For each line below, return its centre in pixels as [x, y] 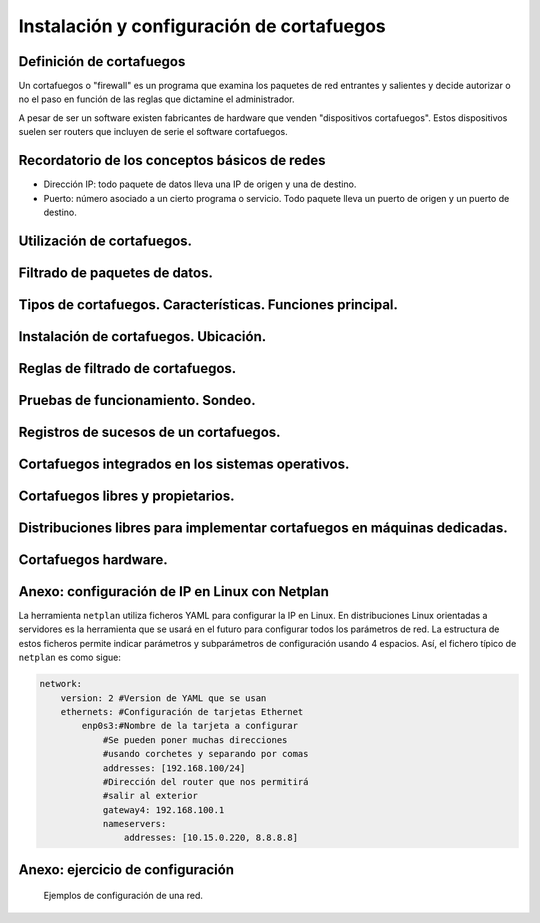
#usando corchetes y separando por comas [205, 754]
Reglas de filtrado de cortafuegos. [127, 368]
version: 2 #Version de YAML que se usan [163, 698]
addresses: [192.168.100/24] [174, 768]
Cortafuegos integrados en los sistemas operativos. [184, 463]
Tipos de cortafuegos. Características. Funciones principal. [208, 304]
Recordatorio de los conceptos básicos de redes [172, 160]
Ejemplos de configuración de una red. [123, 896]
